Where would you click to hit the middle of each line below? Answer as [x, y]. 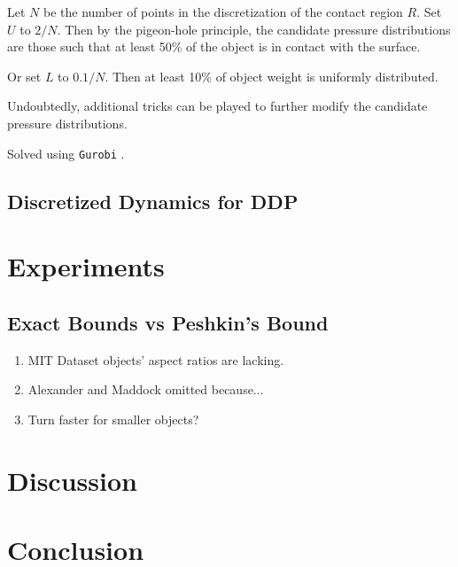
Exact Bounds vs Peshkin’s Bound [168, 322]
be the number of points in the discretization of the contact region [223, 12]
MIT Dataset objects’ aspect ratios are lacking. [156, 359]
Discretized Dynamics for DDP [153, 201]
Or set [24, 76]
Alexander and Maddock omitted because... [146, 389]
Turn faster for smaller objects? [113, 419]
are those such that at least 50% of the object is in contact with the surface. [214, 47]
